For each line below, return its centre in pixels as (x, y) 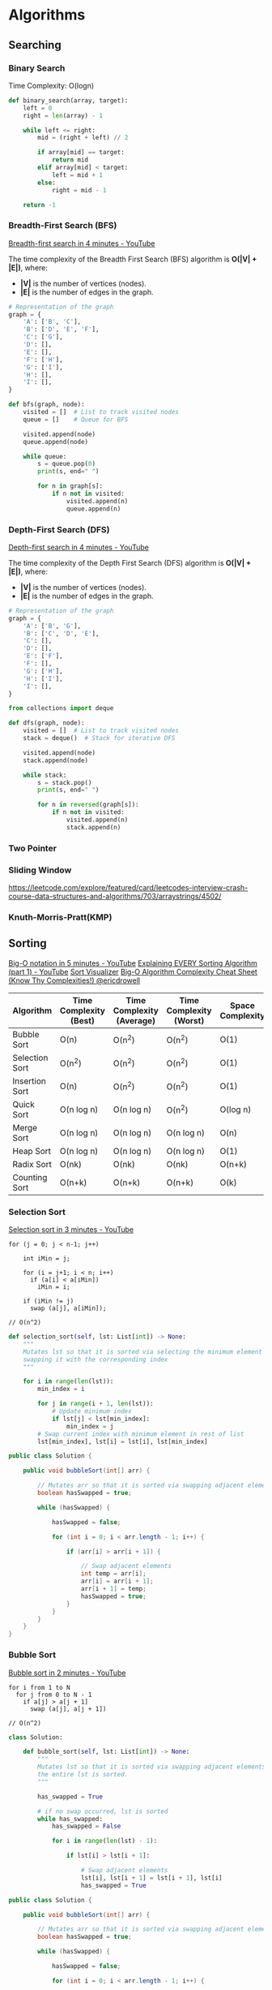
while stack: (45, 775)
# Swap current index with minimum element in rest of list (141, 1434)
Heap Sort (32, 1151)
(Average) (136, 1020)
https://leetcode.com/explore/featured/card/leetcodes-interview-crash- (128, 888)
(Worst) (189, 1020)
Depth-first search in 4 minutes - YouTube (79, 547)
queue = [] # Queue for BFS (76, 420)
